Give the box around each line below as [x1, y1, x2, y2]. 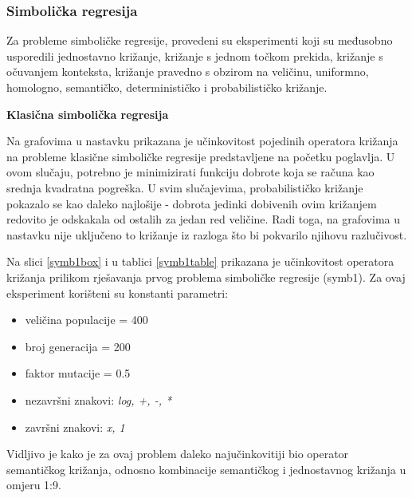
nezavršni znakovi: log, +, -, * [25, 391, 172, 408]
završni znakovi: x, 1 [25, 418, 125, 435]
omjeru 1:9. [6, 476, 61, 493]
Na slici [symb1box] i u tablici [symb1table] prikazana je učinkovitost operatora [6, 253, 394, 270]
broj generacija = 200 [25, 338, 131, 354]
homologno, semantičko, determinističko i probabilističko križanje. [6, 79, 328, 95]
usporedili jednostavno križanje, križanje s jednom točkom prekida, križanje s [6, 47, 383, 64]
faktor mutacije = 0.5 [25, 365, 131, 381]
